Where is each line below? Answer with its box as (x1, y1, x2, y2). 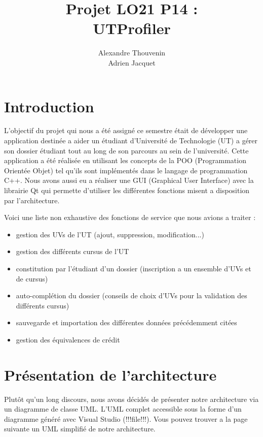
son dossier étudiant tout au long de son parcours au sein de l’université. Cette (4, 145, 249, 155)
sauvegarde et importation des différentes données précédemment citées (16, 317, 237, 328)
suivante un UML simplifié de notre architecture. (4, 423, 156, 434)
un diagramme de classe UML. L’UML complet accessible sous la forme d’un (4, 403, 242, 414)
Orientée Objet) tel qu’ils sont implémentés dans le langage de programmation (4, 165, 248, 175)
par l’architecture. (4, 195, 60, 205)
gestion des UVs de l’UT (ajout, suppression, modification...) (16, 229, 204, 239)
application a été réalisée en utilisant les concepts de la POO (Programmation (4, 155, 246, 166)
